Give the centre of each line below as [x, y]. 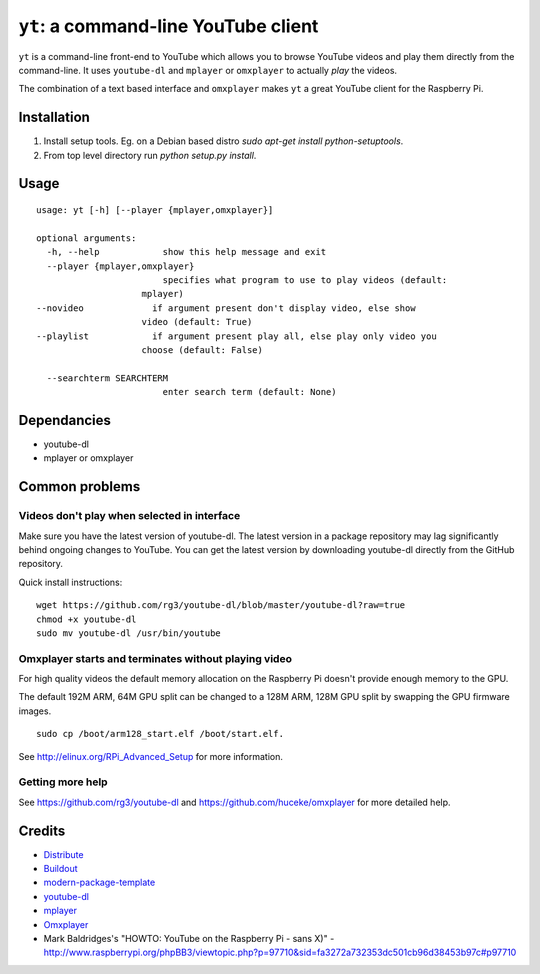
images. [35, 711]
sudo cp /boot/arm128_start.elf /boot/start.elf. [160, 734]
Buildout [61, 869]
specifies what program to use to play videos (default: [305, 279]
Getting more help [63, 782]
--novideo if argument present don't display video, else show [226, 308]
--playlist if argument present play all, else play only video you [236, 336]
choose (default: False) [202, 349]
